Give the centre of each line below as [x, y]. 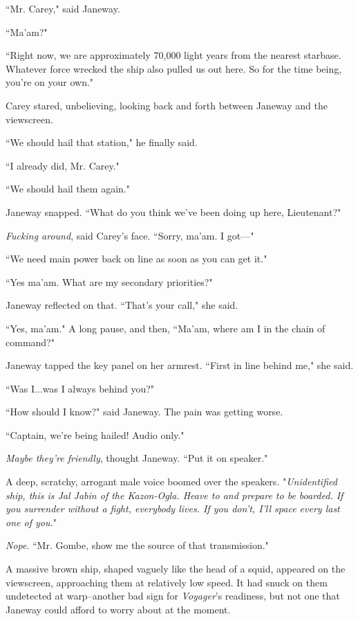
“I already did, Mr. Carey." [63, 165]
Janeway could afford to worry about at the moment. [118, 609]
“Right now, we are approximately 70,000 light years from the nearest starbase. [173, 55]
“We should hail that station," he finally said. [102, 142]
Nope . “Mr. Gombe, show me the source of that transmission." [137, 545]
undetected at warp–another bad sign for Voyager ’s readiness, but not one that [173, 596]
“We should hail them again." [68, 189]
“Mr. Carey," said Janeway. [63, 8]
